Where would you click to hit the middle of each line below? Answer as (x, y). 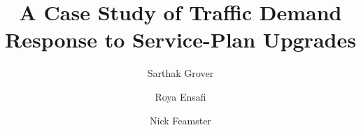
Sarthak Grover (180, 73)
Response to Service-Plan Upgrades (180, 39)
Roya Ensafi (180, 96)
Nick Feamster (180, 120)
